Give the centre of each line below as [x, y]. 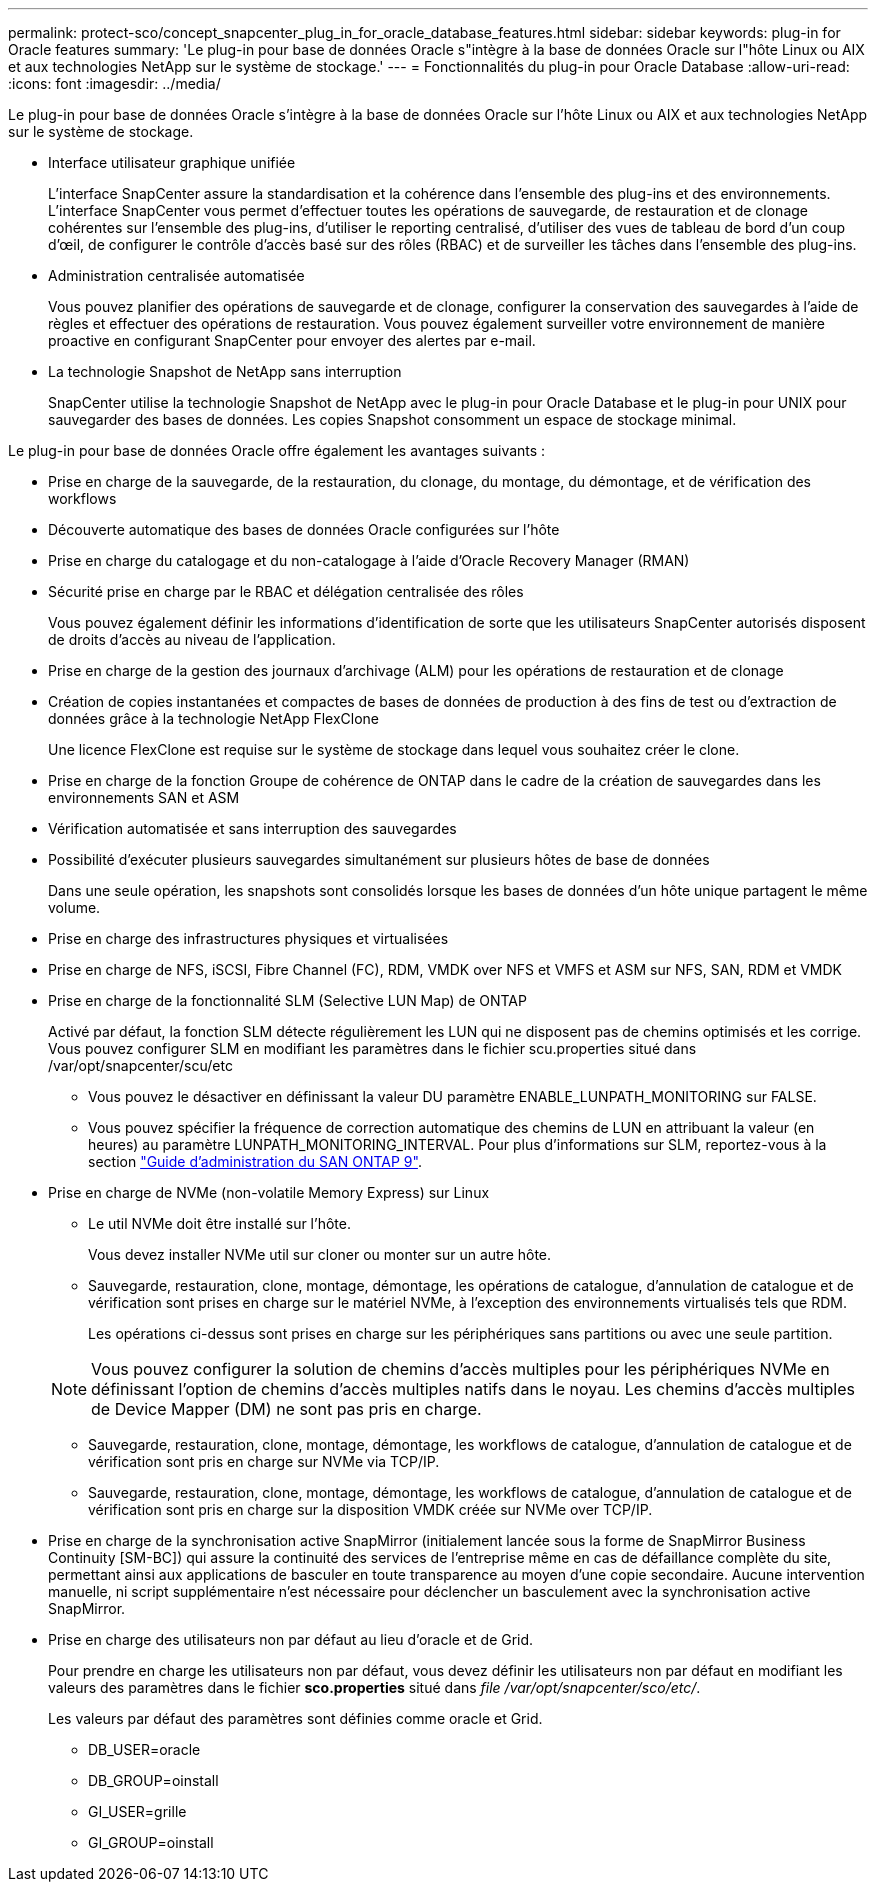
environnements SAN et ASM [144, 797]
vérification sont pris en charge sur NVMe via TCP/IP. [264, 1461]
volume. [74, 907]
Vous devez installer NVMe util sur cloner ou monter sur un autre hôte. [320, 1254]
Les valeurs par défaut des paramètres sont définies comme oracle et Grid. [295, 1718]
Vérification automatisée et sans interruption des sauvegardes [252, 828]
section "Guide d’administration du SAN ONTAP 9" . [255, 1161]
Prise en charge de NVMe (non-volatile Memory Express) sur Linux [269, 1192]
